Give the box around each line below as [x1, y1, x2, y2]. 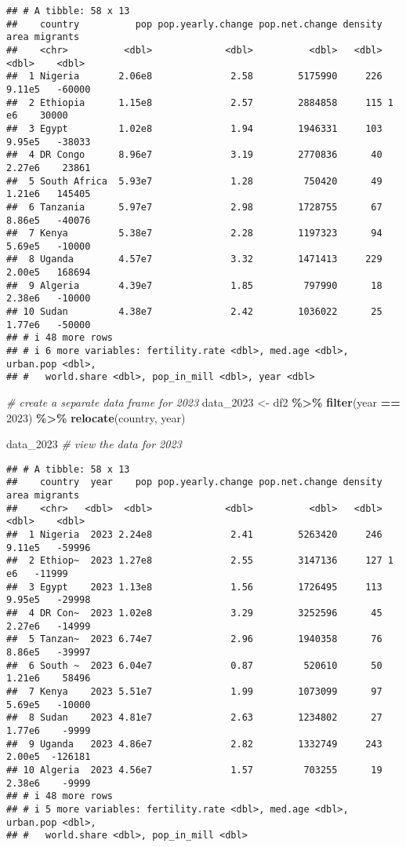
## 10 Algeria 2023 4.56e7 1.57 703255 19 [6, 764, 382, 776]
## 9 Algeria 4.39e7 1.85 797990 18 [6, 279, 382, 291]
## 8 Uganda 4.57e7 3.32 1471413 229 [6, 254, 382, 265]
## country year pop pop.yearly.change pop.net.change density [6, 476, 382, 488]
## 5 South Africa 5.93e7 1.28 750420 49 [6, 175, 382, 187]
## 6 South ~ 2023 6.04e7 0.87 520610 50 [6, 659, 382, 671]
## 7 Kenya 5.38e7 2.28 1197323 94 [6, 228, 382, 239]
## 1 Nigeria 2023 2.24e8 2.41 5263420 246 [6, 529, 382, 541]
